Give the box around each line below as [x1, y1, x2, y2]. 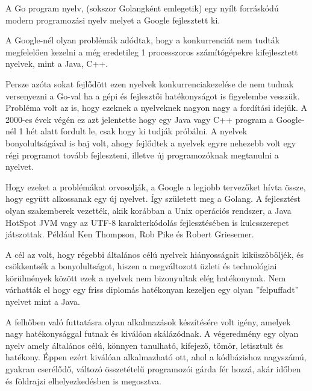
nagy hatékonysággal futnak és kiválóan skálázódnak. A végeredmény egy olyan [5, 327, 299, 340]
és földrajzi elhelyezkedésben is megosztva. [5, 374, 161, 387]
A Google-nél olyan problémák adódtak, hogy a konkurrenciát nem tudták [5, 34, 280, 46]
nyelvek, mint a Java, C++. [5, 57, 108, 70]
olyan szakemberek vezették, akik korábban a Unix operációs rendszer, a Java [5, 204, 292, 216]
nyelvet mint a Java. [5, 295, 80, 308]
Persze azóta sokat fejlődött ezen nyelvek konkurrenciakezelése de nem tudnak [5, 77, 294, 90]
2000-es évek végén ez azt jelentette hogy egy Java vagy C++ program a [5, 113, 273, 125]
